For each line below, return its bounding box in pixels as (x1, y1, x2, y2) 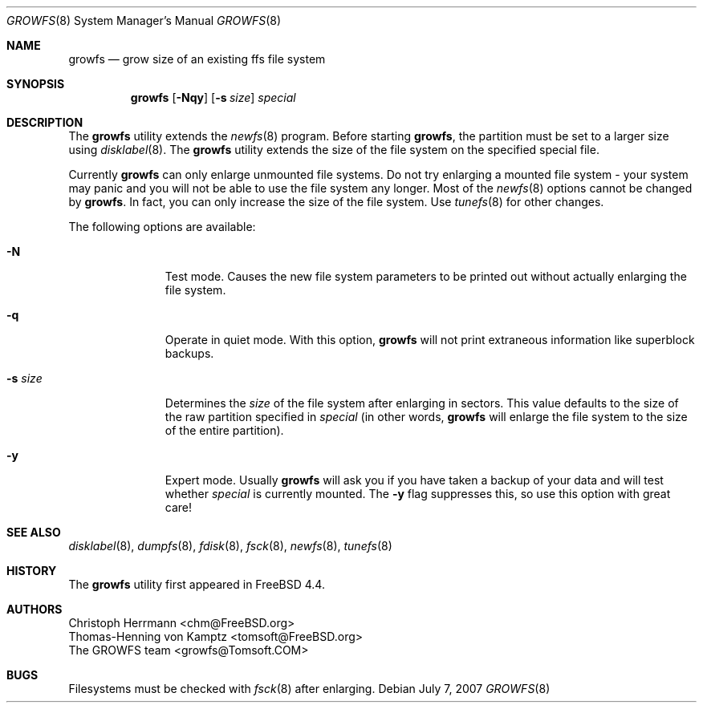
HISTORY (6, 564, 57, 577)
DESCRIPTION (6, 115, 83, 129)
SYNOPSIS (6, 77, 65, 91)
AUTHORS (6, 602, 63, 616)
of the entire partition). (165, 423, 284, 437)
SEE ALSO (6, 525, 61, 539)
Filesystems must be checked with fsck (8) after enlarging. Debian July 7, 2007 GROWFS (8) (68, 682, 551, 695)
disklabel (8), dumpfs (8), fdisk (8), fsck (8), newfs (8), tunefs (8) (68, 539, 392, 553)
